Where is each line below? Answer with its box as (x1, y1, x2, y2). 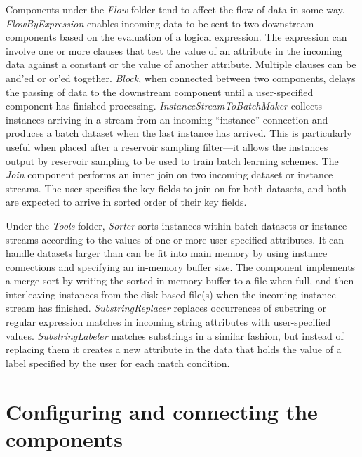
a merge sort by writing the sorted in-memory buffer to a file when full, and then (6, 273, 354, 288)
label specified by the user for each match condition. (6, 355, 230, 370)
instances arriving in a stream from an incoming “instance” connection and (6, 112, 328, 126)
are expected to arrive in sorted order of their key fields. (6, 194, 247, 209)
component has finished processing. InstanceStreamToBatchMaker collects (6, 98, 323, 113)
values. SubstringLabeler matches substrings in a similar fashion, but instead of (6, 328, 344, 343)
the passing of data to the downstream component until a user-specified (6, 84, 314, 99)
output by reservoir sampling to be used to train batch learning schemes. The (6, 153, 339, 168)
